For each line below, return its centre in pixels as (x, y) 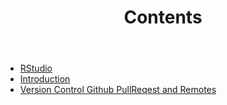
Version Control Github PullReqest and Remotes (118, 90)
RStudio (36, 68)
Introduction (45, 79)
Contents (163, 17)
